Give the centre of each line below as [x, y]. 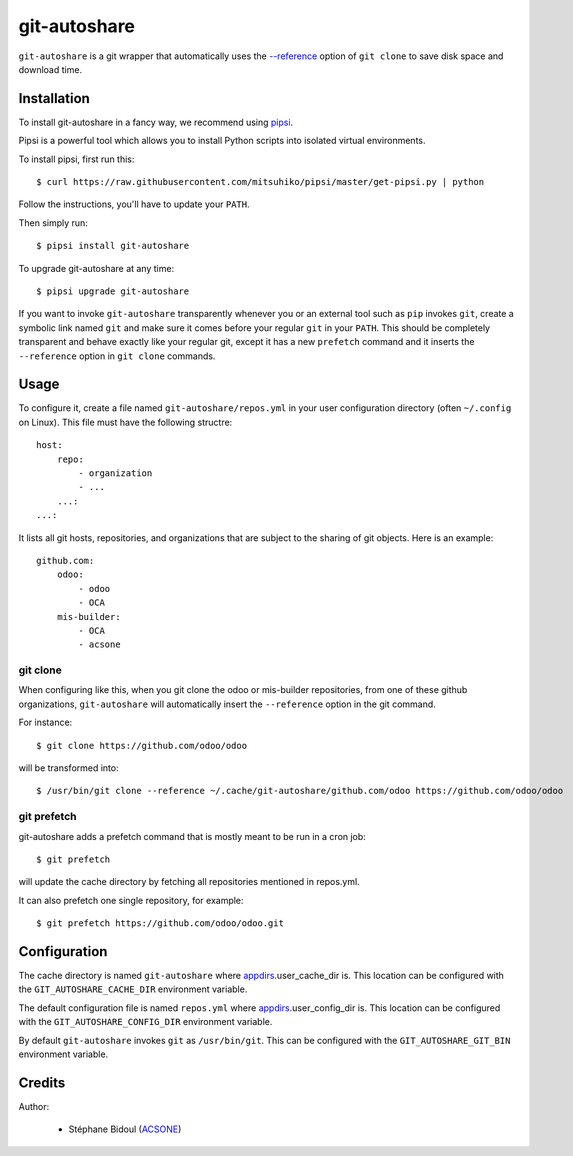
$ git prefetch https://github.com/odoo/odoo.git [160, 923]
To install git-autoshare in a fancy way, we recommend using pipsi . [156, 122]
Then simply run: [53, 222]
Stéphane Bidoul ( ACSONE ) [125, 1129]
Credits [42, 1082]
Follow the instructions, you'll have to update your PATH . [134, 204]
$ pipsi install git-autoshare [113, 246]
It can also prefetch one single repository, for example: [131, 900]
